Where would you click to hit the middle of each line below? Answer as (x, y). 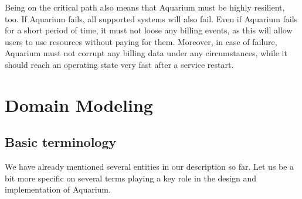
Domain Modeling (79, 104)
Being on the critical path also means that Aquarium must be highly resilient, (145, 7)
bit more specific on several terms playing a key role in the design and (130, 178)
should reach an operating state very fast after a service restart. (119, 64)
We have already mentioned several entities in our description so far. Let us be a (150, 167)
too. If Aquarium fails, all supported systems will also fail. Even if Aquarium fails (151, 18)
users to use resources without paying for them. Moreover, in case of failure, (141, 41)
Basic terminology (61, 142)
